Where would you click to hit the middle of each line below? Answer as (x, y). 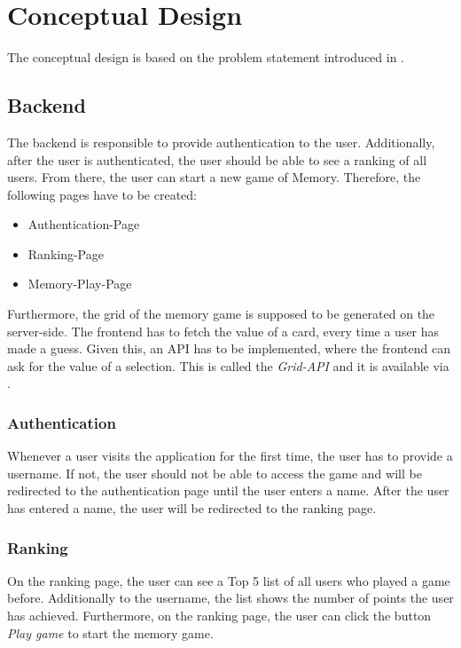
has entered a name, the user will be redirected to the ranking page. (192, 508)
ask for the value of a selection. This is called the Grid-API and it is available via (228, 365)
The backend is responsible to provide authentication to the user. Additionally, (221, 142)
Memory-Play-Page (80, 284)
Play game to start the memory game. (110, 632)
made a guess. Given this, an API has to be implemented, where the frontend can (229, 348)
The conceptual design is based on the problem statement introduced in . (206, 57)
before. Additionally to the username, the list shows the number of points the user (230, 598)
